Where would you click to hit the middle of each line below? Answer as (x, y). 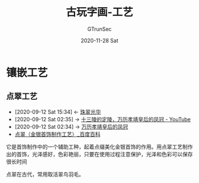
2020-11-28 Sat (99, 40)
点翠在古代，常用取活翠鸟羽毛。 (45, 174)
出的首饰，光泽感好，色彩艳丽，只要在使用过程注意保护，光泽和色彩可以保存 (99, 154)
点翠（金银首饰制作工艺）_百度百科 (57, 134)
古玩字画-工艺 (99, 12)
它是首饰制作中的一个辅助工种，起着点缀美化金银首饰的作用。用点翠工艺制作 (99, 147)
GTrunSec (99, 29)
